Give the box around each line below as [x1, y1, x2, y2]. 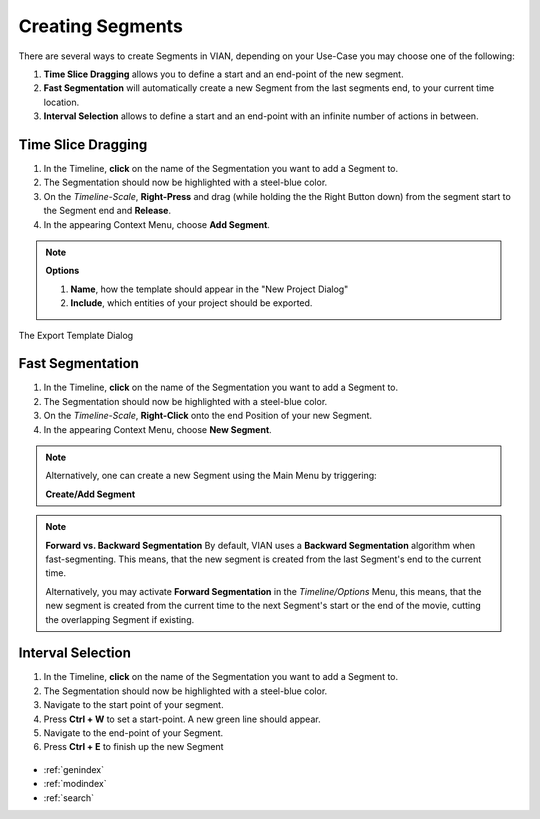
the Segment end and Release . [43, 205, 172, 217]
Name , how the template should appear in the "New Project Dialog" [70, 283, 349, 295]
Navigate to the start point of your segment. [43, 699, 224, 711]
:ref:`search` [43, 791, 95, 804]
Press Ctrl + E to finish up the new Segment [43, 741, 224, 753]
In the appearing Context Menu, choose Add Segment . [43, 218, 270, 230]
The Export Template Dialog [18, 329, 134, 341]
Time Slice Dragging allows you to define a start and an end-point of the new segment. [43, 68, 404, 80]
